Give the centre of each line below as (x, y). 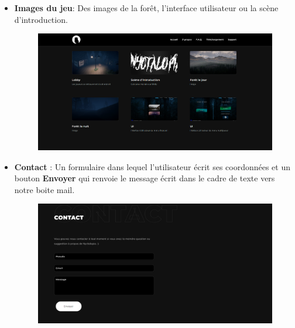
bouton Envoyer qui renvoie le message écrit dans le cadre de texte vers (145, 178)
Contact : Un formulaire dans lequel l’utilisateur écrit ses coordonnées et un (152, 166)
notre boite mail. (44, 189)
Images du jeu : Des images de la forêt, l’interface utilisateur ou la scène (146, 8)
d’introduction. (41, 19)
